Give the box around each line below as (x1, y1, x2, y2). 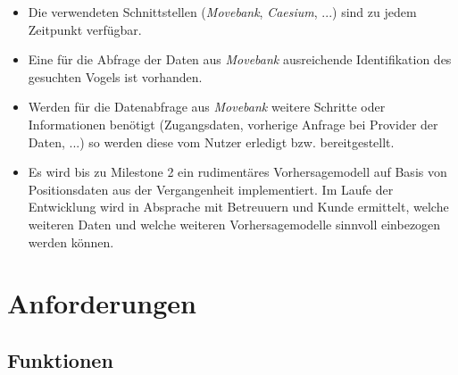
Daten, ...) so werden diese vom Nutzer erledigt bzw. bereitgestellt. (28, 132, 395, 151)
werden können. (28, 232, 114, 251)
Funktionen (7, 346, 113, 373)
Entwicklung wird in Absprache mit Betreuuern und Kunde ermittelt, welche (28, 197, 449, 216)
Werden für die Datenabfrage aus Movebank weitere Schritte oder (28, 97, 386, 116)
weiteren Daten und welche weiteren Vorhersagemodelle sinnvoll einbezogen (28, 214, 441, 233)
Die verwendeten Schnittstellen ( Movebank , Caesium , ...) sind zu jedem (28, 3, 417, 21)
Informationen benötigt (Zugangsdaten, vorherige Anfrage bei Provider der (28, 114, 438, 133)
